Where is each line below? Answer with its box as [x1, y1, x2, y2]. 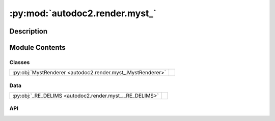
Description [9, 27, 48, 36]
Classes [9, 58, 30, 66]
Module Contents [9, 43, 66, 52]
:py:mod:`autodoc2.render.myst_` [9, 8, 157, 19]
